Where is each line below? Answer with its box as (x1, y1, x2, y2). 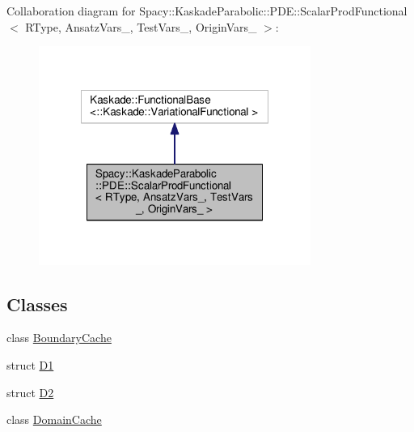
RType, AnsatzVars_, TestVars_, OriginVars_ (25, 18, 257, 35)
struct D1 (6, 357, 54, 374)
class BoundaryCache (6, 329, 112, 346)
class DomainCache (6, 411, 102, 428)
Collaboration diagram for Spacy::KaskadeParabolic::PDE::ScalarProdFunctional (6, 2, 408, 19)
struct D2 (6, 383, 54, 400)
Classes (6, 291, 68, 316)
